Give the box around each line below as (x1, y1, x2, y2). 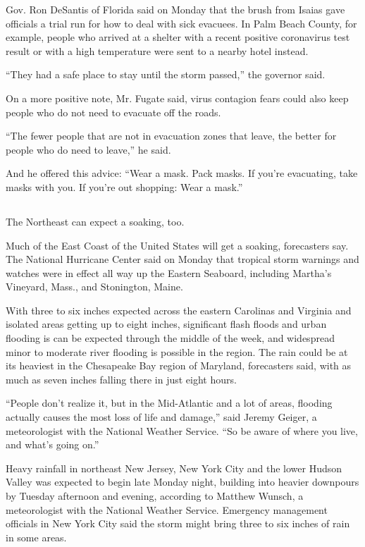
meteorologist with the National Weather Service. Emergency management (6, 502, 328, 517)
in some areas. (6, 529, 67, 544)
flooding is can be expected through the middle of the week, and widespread (6, 331, 335, 345)
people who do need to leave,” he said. (6, 142, 171, 156)
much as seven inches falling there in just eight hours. (6, 371, 237, 386)
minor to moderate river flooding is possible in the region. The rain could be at (6, 344, 348, 359)
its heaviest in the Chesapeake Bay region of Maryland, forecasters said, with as (6, 358, 352, 373)
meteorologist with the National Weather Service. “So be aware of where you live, (6, 423, 358, 438)
